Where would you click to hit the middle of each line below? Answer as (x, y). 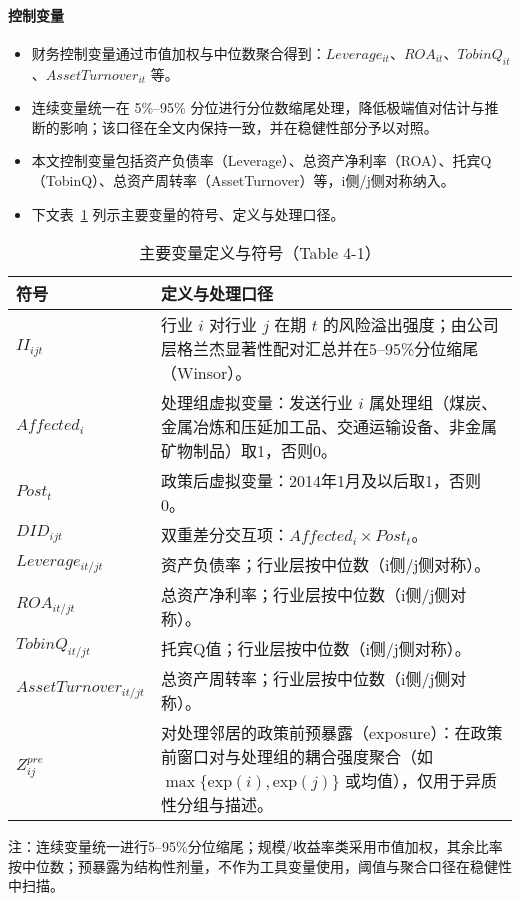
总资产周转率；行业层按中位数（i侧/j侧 (305, 679)
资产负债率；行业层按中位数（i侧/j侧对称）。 (325, 565)
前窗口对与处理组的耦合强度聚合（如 (296, 757)
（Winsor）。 (206, 373)
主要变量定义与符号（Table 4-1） (260, 253)
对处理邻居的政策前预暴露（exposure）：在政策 (331, 733)
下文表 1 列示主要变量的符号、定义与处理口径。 (188, 213)
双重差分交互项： (224, 535)
